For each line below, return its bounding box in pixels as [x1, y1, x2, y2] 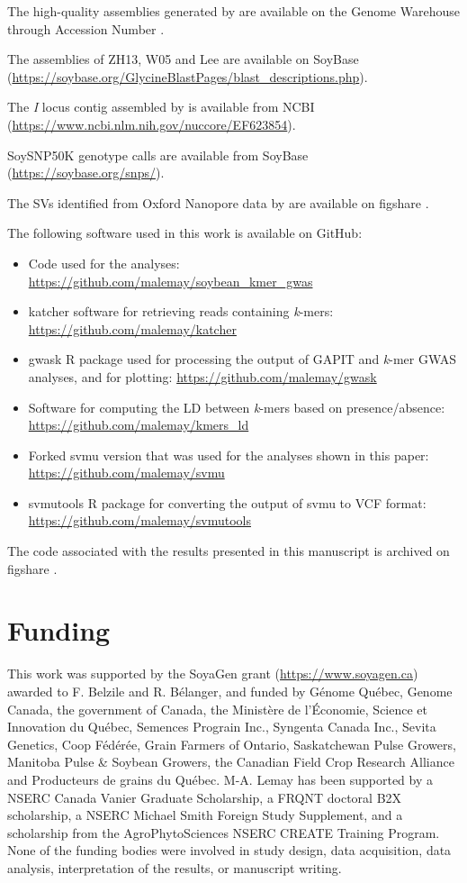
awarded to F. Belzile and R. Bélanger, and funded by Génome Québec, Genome [7, 681, 453, 700]
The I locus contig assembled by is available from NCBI [7, 97, 315, 116]
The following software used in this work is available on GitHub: [7, 223, 363, 242]
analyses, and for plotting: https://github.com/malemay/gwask [28, 367, 377, 386]
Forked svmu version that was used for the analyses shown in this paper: [28, 445, 429, 464]
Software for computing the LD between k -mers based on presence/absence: [28, 397, 445, 416]
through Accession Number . [7, 19, 165, 38]
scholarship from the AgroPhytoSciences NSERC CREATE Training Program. [7, 823, 440, 842]
